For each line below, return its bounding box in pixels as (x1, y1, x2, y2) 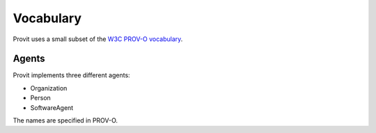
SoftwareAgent (30, 103, 74, 111)
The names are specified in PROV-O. (13, 116, 118, 125)
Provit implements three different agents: (13, 71, 130, 79)
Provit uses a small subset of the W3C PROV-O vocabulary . (13, 35, 183, 43)
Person (30, 94, 52, 102)
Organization (30, 84, 68, 92)
